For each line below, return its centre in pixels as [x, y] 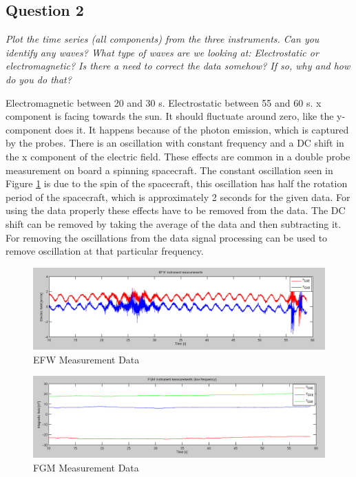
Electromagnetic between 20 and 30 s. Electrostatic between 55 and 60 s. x [164, 102]
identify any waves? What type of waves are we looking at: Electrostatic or [162, 52]
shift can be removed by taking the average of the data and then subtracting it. [174, 223]
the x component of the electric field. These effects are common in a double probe [178, 156]
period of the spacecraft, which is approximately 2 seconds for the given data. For [178, 197]
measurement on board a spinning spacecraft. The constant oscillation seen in [169, 170]
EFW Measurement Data [86, 359]
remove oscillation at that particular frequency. [105, 251]
